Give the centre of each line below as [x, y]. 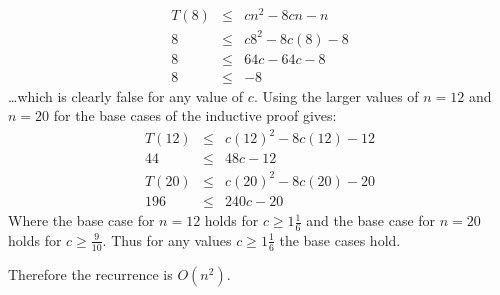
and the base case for [371, 220]
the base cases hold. [340, 239]
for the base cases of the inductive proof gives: [195, 115]
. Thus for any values [167, 239]
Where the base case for [81, 220]
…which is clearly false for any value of [126, 95]
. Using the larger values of [336, 95]
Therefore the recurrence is [90, 273]
